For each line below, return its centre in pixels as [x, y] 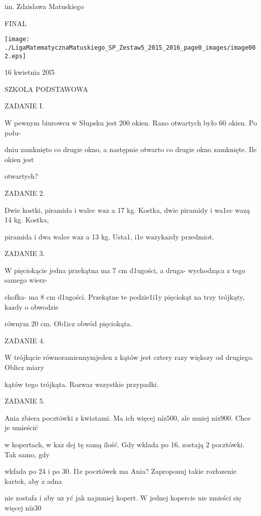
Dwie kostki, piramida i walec [50, 210]
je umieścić [21, 427]
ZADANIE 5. [25, 401]
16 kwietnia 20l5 [30, 72]
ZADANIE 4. [25, 340]
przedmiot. [198, 236]
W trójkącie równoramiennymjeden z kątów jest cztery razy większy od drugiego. [129, 357]
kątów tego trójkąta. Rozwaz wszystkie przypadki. [82, 384]
